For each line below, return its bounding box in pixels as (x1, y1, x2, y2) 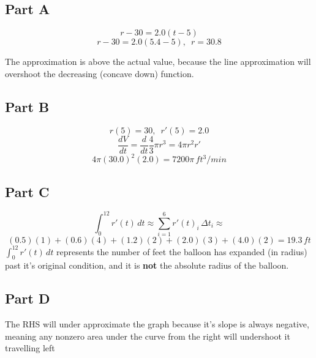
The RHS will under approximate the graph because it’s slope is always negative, (5, 318, 309, 330)
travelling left (5, 341, 55, 354)
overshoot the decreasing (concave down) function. (5, 67, 194, 80)
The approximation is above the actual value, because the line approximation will (5, 55, 311, 68)
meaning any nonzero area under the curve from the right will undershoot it (5, 329, 290, 342)
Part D (5, 289, 50, 308)
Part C (5, 182, 50, 201)
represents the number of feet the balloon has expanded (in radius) (56, 245, 307, 258)
